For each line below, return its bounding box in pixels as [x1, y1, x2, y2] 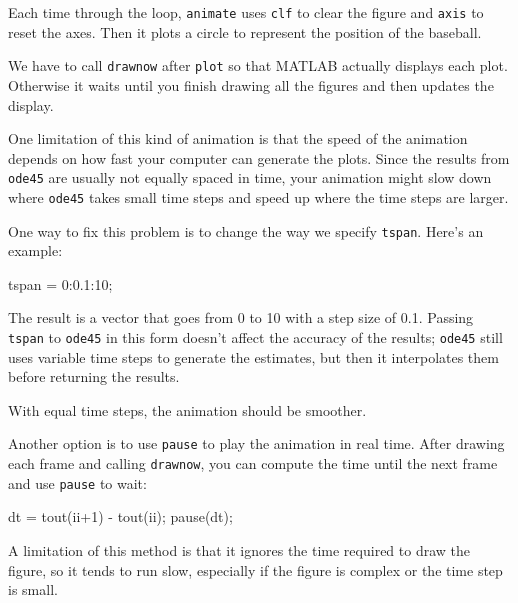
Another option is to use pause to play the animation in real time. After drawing [8, 433, 505, 454]
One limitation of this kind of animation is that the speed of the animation [8, 128, 468, 149]
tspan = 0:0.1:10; [8, 273, 113, 294]
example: [8, 240, 63, 261]
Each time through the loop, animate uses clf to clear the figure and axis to [8, 2, 484, 22]
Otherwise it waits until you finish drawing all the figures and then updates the [8, 74, 494, 95]
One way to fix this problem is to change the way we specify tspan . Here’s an [8, 220, 484, 241]
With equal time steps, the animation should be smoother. [8, 399, 367, 420]
